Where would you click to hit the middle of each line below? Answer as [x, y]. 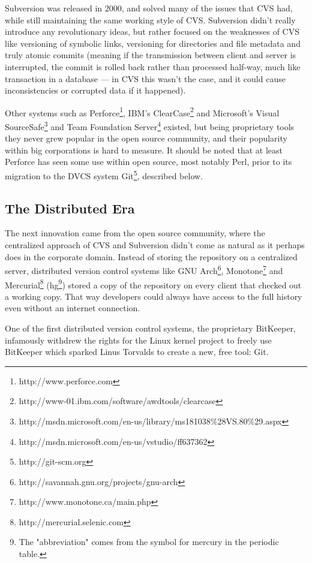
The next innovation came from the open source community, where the [135, 233]
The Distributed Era [70, 208]
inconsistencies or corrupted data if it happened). [95, 90]
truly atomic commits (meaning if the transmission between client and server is [151, 55]
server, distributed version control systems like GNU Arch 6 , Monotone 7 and [144, 270]
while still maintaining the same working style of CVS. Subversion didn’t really [150, 19]
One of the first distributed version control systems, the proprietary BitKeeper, [150, 328]
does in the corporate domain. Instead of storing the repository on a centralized [151, 256]
